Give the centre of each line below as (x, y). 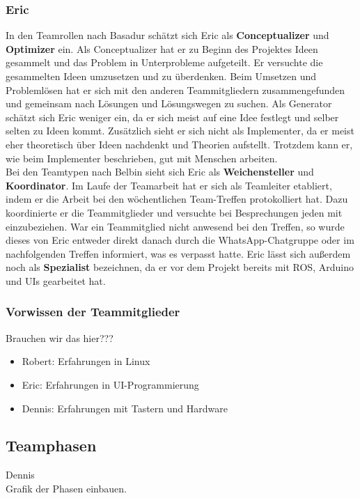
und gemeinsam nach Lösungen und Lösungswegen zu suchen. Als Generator (169, 103)
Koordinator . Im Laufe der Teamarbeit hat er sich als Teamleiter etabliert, (169, 185)
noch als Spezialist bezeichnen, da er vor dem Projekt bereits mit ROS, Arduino (180, 267)
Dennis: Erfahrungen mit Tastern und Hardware (125, 408)
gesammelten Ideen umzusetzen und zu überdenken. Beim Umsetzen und (161, 76)
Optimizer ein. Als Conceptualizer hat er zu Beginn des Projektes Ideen (162, 48)
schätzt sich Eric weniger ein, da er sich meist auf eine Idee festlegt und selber (172, 117)
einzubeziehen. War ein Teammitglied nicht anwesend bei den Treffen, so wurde (175, 226)
